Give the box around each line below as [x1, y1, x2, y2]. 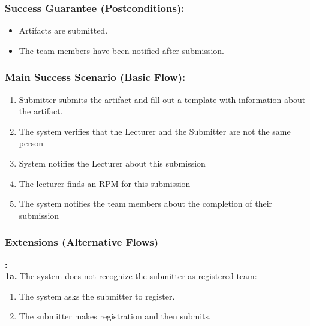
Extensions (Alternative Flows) [5, 234, 159, 249]
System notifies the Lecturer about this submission [19, 157, 206, 169]
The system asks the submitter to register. [19, 289, 175, 302]
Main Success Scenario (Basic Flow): [5, 70, 186, 84]
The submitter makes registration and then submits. [19, 310, 211, 322]
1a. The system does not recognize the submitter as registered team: [5, 270, 257, 282]
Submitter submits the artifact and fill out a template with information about [19, 93, 306, 105]
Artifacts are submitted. [19, 24, 108, 37]
